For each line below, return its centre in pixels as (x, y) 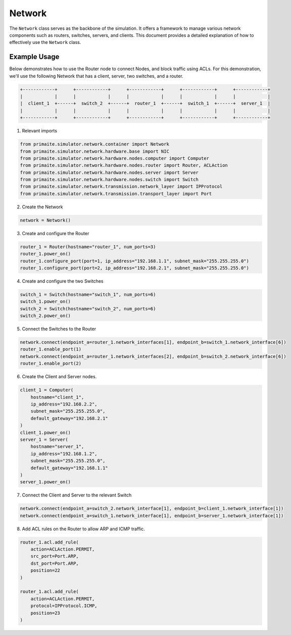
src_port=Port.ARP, (55, 556)
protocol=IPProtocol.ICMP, (64, 606)
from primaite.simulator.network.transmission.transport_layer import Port (116, 194)
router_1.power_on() (45, 254)
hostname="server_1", (57, 447)
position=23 (45, 613)
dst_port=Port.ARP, (55, 563)
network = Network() (45, 220)
